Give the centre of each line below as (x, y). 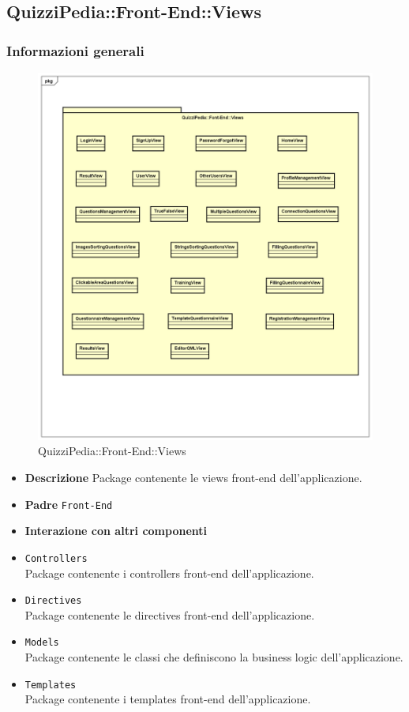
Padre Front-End (69, 504)
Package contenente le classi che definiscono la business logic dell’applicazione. (214, 657)
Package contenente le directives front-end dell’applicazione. (170, 614)
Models (42, 643)
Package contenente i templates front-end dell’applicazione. (168, 699)
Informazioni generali (75, 50)
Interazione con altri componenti (116, 531)
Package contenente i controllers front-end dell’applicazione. (169, 573)
